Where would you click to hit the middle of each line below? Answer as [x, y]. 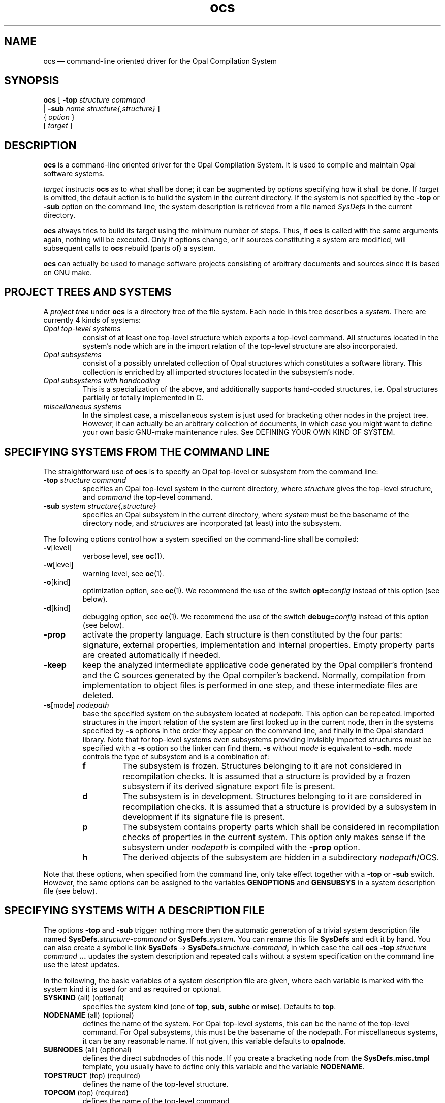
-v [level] [57, 547]
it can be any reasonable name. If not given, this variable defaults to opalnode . [214, 1041]
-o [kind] [57, 582]
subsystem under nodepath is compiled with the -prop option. [241, 847]
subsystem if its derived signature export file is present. [229, 786]
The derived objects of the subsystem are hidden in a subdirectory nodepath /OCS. [281, 857]
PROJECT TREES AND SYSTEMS [88, 292]
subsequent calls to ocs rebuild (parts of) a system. [130, 248]
